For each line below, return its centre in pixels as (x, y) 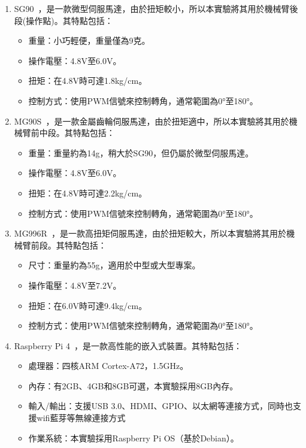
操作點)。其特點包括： (69, 20)
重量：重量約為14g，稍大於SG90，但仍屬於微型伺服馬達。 (141, 152)
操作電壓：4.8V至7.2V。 (75, 285)
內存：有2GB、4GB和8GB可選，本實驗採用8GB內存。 (133, 385)
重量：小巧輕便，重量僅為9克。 (89, 40)
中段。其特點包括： (77, 133)
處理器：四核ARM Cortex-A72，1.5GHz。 (108, 366)
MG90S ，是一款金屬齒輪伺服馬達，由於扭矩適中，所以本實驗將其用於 (152, 121)
